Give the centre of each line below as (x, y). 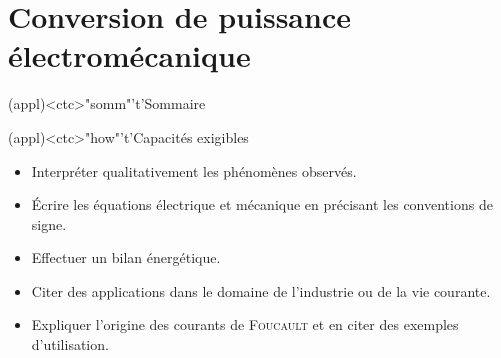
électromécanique (129, 55)
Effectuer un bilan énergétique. (126, 257)
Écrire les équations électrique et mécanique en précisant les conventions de (262, 204)
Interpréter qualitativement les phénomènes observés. (194, 170)
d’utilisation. (70, 344)
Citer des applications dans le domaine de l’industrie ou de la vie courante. (261, 290)
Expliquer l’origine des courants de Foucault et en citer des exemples (245, 324)
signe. (49, 223)
